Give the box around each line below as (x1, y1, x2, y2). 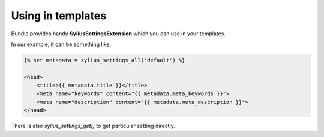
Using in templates (11, 9, 107, 22)
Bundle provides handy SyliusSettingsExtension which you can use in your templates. (11, 30, 226, 37)
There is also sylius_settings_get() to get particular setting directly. (11, 123, 175, 130)
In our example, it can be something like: (11, 41, 111, 48)
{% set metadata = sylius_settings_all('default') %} (23, 57, 185, 63)
